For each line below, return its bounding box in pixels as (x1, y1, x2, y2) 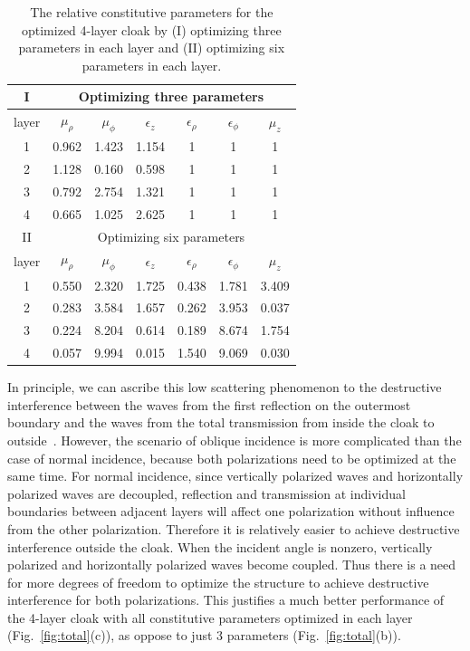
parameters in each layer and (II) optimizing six (18, 38, 285, 57)
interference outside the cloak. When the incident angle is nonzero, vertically (7, 537, 433, 556)
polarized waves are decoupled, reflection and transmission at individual (7, 483, 406, 503)
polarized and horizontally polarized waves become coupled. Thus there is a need (7, 555, 456, 574)
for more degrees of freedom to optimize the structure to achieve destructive (7, 572, 429, 591)
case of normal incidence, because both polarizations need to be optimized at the (7, 448, 456, 467)
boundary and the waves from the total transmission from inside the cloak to (7, 413, 435, 432)
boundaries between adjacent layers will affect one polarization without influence (7, 502, 455, 521)
